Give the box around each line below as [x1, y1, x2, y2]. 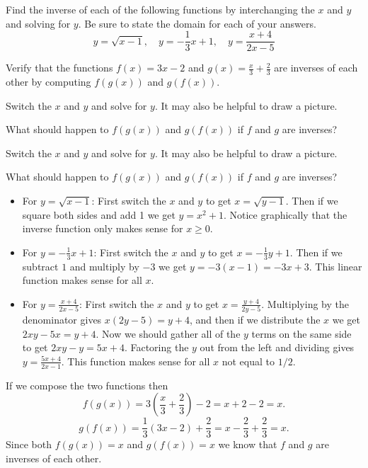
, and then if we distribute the [189, 312, 321, 327]
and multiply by [69, 258, 139, 273]
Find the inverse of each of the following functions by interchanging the [6, 2, 315, 16]
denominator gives [22, 312, 102, 327]
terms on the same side [251, 326, 352, 341]
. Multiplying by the [261, 296, 349, 311]
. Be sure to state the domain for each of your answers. [78, 16, 316, 30]
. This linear [309, 258, 362, 273]
